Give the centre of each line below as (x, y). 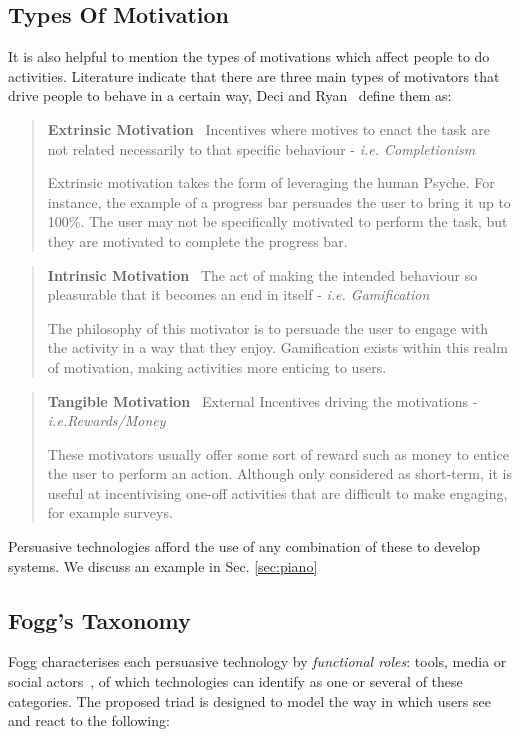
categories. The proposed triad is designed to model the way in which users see (249, 700)
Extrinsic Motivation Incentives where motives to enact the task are (268, 128)
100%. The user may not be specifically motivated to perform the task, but (277, 221)
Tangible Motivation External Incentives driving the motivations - (262, 400)
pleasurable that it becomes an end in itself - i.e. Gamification (238, 294)
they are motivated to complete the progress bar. (197, 240)
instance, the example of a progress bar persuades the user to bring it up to (279, 201)
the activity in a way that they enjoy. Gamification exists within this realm (277, 347)
